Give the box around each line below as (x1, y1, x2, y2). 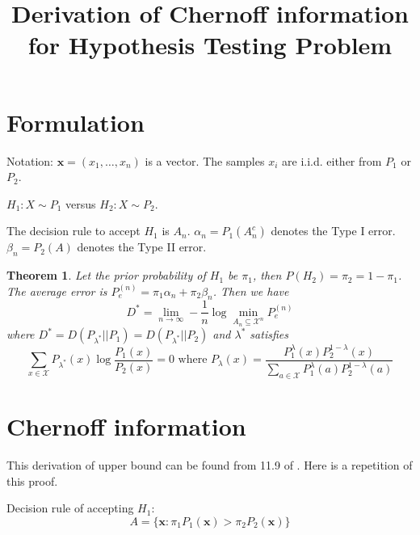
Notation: (6, 152, 53, 169)
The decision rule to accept (6, 222, 141, 239)
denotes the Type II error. (77, 238, 207, 255)
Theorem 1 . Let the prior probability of (6, 267, 206, 284)
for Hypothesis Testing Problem (27, 28, 393, 61)
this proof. (6, 472, 58, 489)
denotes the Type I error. (271, 222, 396, 239)
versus (65, 195, 96, 212)
